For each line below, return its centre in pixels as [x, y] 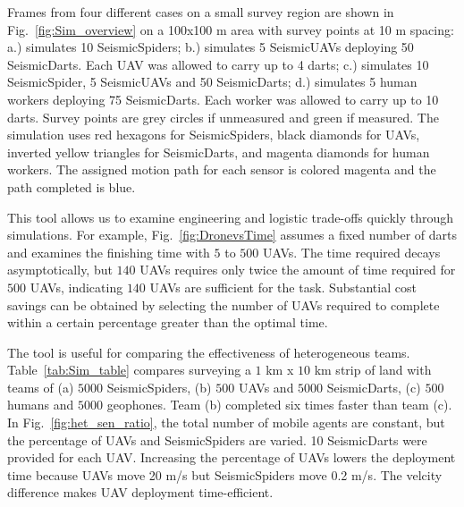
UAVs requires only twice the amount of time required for [298, 270]
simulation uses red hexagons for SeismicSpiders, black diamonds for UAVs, [214, 135]
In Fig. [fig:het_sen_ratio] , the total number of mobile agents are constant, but [226, 422]
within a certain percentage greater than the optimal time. [168, 322]
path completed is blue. [72, 186]
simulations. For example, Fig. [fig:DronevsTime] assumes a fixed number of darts [232, 235]
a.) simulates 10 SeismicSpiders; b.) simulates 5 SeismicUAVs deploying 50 [211, 47]
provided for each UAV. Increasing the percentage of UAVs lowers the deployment [232, 457]
